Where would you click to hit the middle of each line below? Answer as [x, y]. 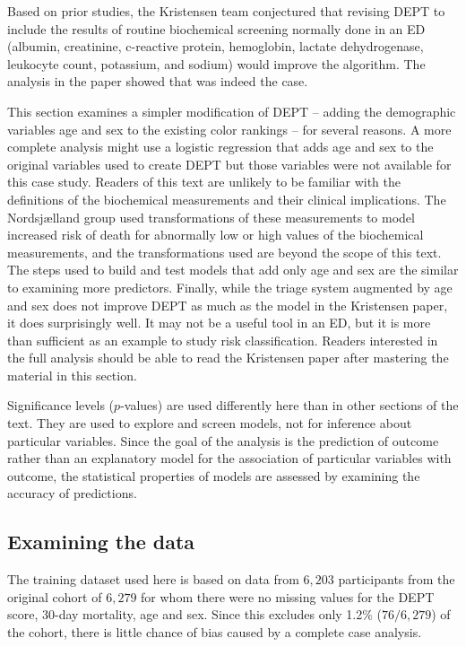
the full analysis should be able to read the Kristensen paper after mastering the [228, 358]
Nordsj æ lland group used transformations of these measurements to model [211, 217]
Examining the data [101, 542]
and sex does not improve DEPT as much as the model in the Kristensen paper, [228, 305]
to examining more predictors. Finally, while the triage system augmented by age [230, 287]
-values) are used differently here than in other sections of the [289, 405]
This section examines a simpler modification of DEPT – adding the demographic [232, 111]
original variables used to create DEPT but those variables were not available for [229, 164]
